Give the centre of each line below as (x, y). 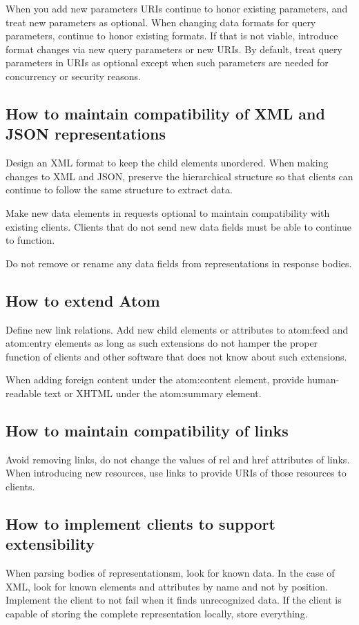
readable (23, 393)
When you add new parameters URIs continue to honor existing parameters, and (177, 8)
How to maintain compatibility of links (147, 430)
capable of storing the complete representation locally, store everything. (157, 613)
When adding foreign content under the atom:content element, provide (155, 379)
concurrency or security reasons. (74, 76)
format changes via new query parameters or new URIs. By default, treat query (174, 49)
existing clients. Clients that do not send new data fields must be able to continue (178, 226)
